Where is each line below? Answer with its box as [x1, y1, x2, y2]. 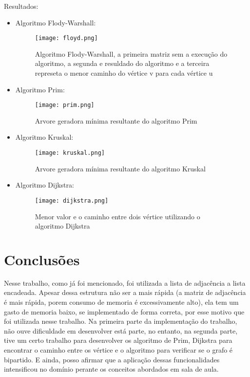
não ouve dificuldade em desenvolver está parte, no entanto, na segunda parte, [4, 325, 238, 335]
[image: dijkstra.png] [35, 197, 109, 204]
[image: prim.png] [35, 102, 95, 109]
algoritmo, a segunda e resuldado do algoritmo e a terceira [35, 58, 210, 68]
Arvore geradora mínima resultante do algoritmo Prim [35, 115, 197, 126]
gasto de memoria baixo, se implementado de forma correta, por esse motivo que [4, 306, 245, 316]
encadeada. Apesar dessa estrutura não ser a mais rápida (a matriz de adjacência [4, 287, 246, 297]
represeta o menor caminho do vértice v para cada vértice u [35, 68, 213, 78]
